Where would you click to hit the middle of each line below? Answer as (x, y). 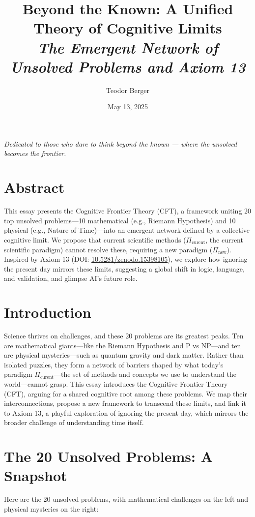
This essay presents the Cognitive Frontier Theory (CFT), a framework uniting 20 (128, 211)
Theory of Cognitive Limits (128, 28)
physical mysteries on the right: (51, 508)
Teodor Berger (128, 90)
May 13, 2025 (128, 106)
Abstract (34, 187)
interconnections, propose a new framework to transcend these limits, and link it (125, 403)
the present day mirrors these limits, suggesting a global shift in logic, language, (124, 268)
